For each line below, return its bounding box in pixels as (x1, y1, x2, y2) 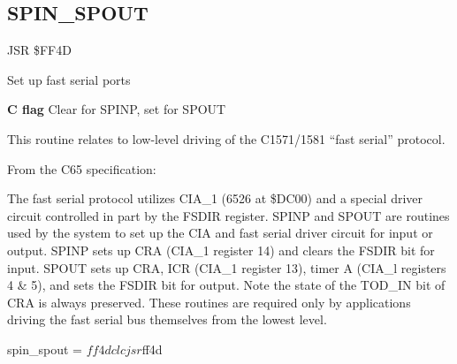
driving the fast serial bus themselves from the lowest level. (7, 310, 327, 329)
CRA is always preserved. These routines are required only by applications (7, 292, 411, 311)
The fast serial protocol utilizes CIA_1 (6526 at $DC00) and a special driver (7, 189, 423, 208)
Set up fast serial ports (7, 70, 131, 88)
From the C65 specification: (7, 159, 156, 178)
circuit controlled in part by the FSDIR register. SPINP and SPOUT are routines (7, 206, 450, 224)
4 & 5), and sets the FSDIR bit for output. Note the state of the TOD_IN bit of (7, 276, 446, 294)
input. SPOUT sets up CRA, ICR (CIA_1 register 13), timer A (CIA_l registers (7, 258, 446, 277)
